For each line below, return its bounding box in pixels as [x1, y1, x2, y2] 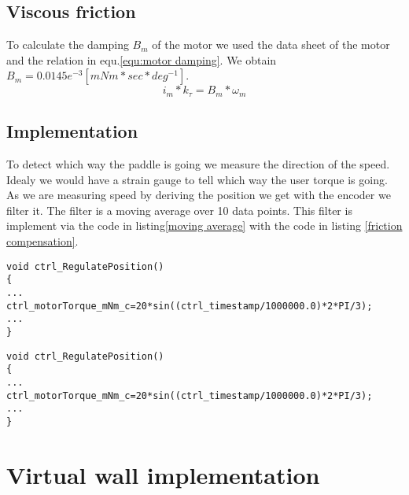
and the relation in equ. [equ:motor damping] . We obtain [6, 51, 277, 68]
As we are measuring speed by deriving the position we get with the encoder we [6, 187, 391, 203]
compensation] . [6, 233, 79, 249]
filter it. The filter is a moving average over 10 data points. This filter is [6, 201, 352, 218]
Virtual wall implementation [6, 458, 320, 490]
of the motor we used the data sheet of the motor [152, 36, 390, 53]
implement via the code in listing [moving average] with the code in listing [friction [6, 217, 403, 234]
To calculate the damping [6, 36, 129, 53]
